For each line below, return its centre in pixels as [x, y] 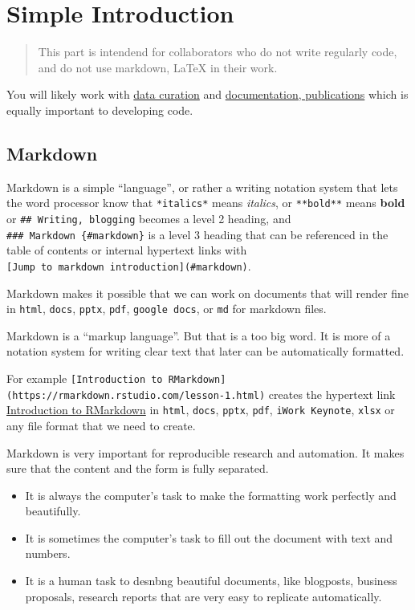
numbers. [48, 553]
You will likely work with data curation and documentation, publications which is [207, 94]
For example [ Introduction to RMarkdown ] [116, 378]
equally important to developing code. [100, 110]
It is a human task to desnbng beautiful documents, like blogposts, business [211, 581]
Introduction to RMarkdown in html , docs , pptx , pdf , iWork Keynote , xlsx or [201, 410]
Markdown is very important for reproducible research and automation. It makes [205, 452]
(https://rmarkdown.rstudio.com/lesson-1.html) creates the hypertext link [201, 394]
